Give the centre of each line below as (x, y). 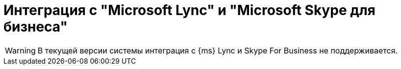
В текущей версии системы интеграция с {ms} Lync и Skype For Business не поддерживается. (218, 50)
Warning (20, 50)
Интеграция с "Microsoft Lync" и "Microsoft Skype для (189, 10)
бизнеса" (36, 27)
